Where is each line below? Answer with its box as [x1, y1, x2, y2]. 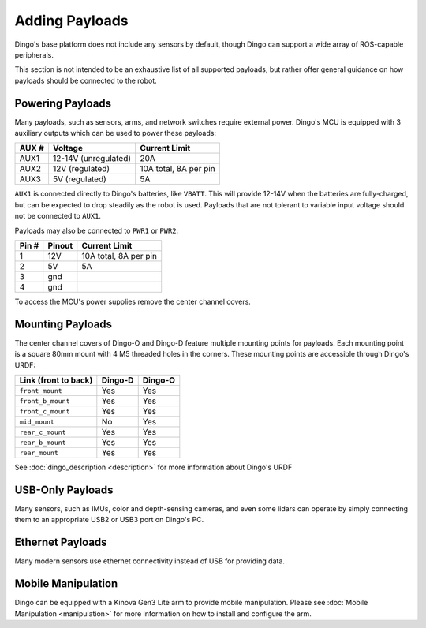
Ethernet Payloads [14, 536, 107, 549]
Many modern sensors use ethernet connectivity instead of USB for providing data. [14, 556, 286, 566]
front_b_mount [19, 397, 70, 406]
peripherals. [14, 50, 54, 59]
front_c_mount [19, 407, 70, 416]
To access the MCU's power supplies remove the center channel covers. [14, 297, 252, 306]
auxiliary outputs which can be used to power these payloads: [14, 129, 217, 138]
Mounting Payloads [14, 317, 113, 331]
